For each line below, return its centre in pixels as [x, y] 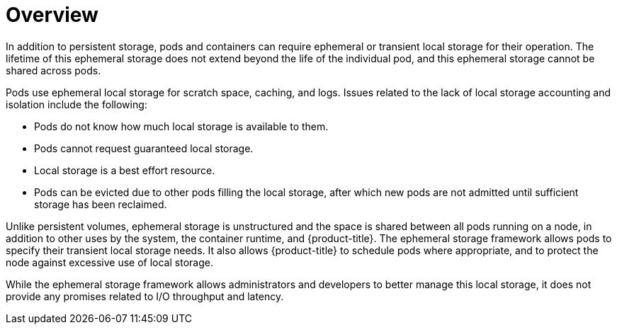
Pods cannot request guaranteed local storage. [144, 148]
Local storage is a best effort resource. [125, 170]
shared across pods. [53, 70]
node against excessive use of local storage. [109, 262]
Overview [52, 15]
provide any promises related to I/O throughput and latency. [145, 296]
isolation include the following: [77, 104]
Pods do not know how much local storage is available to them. [181, 126]
